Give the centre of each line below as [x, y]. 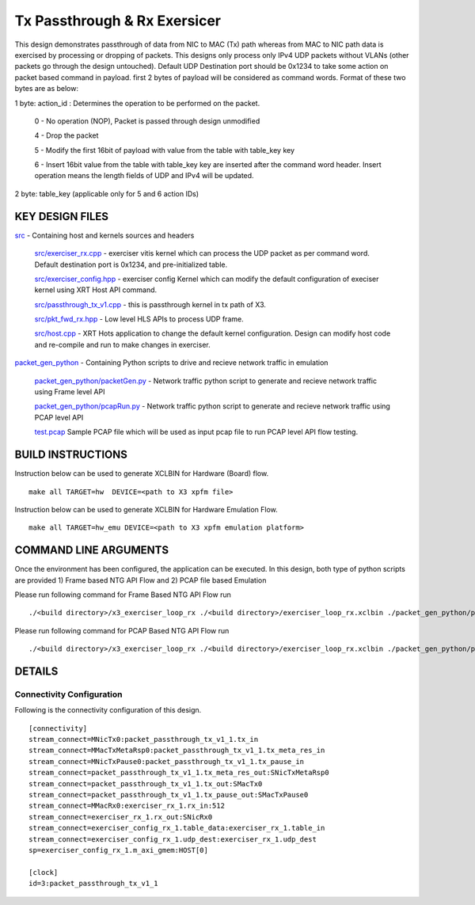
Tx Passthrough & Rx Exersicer [118, 21]
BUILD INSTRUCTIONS [71, 455]
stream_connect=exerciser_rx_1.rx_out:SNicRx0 [121, 817]
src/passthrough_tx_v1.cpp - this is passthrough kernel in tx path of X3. [150, 304]
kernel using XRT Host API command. [96, 290]
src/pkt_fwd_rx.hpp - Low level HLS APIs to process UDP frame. [139, 319]
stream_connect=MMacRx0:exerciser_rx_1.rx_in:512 [127, 806]
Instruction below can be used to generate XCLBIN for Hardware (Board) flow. [142, 473]
